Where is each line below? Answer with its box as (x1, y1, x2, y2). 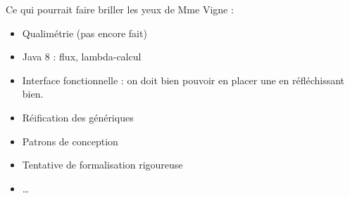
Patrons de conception (22, 133, 118, 148)
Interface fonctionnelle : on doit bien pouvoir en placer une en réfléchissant (22, 72, 345, 87)
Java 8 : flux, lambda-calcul (22, 49, 142, 64)
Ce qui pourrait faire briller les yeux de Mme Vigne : (6, 2, 234, 16)
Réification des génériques (22, 110, 134, 124)
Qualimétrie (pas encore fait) (22, 25, 147, 40)
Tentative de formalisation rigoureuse (22, 157, 183, 172)
